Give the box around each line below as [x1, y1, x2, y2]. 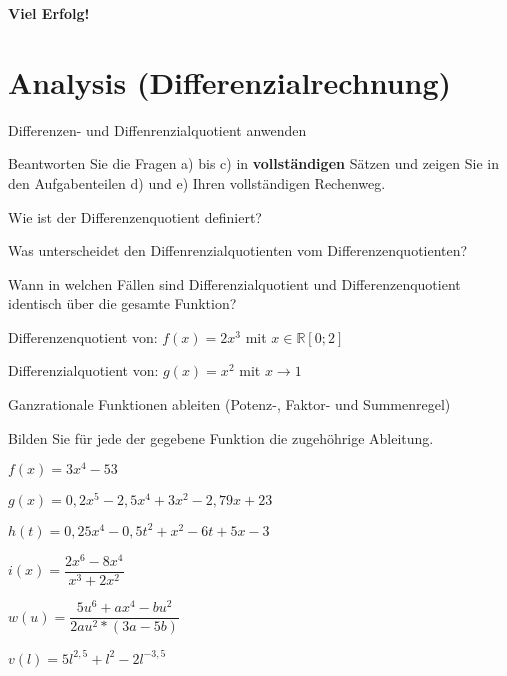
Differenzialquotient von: [8, 360, 159, 381]
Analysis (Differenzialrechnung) [8, 61, 452, 102]
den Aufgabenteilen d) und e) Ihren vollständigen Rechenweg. [8, 172, 386, 193]
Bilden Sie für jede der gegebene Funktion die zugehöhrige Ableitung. [8, 427, 434, 448]
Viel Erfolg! [8, 3, 90, 23]
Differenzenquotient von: [8, 326, 158, 347]
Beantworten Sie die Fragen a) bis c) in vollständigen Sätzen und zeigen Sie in [8, 153, 499, 174]
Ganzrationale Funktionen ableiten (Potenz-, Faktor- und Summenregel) [8, 394, 451, 415]
